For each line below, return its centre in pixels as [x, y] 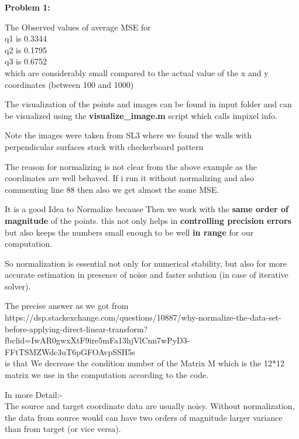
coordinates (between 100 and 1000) [69, 84]
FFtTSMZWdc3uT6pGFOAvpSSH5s [70, 351]
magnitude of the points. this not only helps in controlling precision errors [148, 220]
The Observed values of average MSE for [78, 27]
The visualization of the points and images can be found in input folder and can [148, 104]
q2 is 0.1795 [26, 50]
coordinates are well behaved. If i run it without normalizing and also [129, 178]
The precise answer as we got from [67, 306]
